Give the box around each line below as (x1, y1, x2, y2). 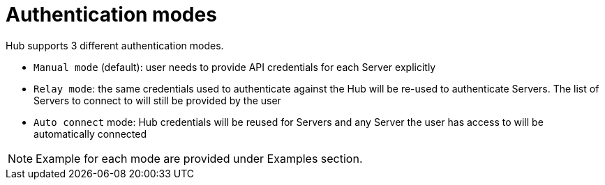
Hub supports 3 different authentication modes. (6, 39, 224, 51)
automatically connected (33, 127, 147, 140)
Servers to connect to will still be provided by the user (33, 94, 281, 106)
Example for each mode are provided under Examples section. (36, 151, 363, 166)
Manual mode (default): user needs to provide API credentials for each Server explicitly (33, 61, 436, 73)
